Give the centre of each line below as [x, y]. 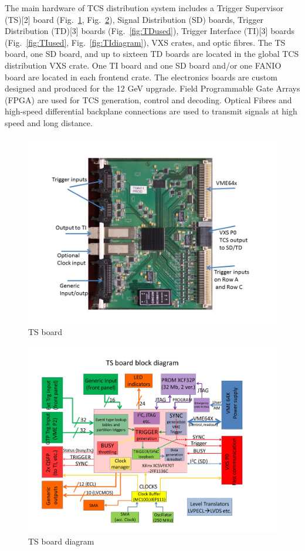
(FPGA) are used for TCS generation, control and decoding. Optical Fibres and [148, 99]
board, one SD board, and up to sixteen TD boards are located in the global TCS [152, 54]
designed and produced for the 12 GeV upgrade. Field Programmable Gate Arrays [152, 88]
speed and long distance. [49, 122]
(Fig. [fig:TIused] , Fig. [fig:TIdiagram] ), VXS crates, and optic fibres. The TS [145, 42]
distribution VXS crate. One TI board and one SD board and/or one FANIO [143, 65]
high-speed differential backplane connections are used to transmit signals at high [151, 111]
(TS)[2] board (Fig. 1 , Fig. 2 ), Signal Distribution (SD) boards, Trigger [134, 19]
